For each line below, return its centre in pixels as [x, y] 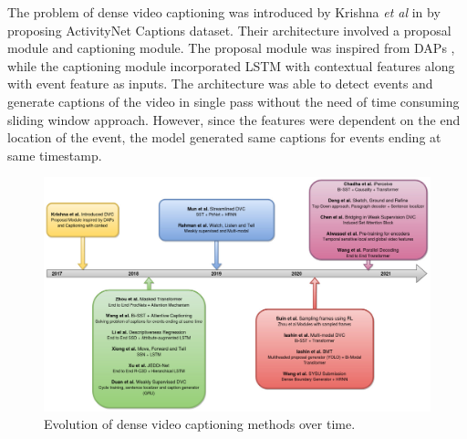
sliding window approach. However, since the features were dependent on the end [234, 119]
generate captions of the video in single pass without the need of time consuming [233, 101]
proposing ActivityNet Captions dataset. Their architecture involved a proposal [229, 30]
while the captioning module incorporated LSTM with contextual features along [231, 65]
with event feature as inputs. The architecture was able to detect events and [220, 84]
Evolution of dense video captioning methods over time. [200, 424]
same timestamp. [55, 155]
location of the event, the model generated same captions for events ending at [224, 137]
